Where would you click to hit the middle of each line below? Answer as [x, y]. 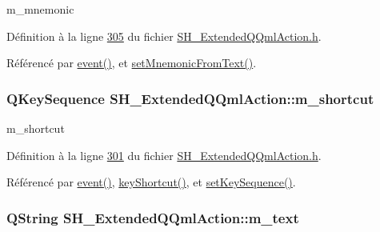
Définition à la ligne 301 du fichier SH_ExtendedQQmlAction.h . [164, 155]
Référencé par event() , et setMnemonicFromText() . [132, 63]
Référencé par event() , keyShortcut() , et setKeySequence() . [151, 182]
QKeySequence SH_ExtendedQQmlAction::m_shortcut [190, 98]
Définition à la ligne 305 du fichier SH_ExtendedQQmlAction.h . [164, 36]
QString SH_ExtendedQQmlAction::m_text [153, 217]
